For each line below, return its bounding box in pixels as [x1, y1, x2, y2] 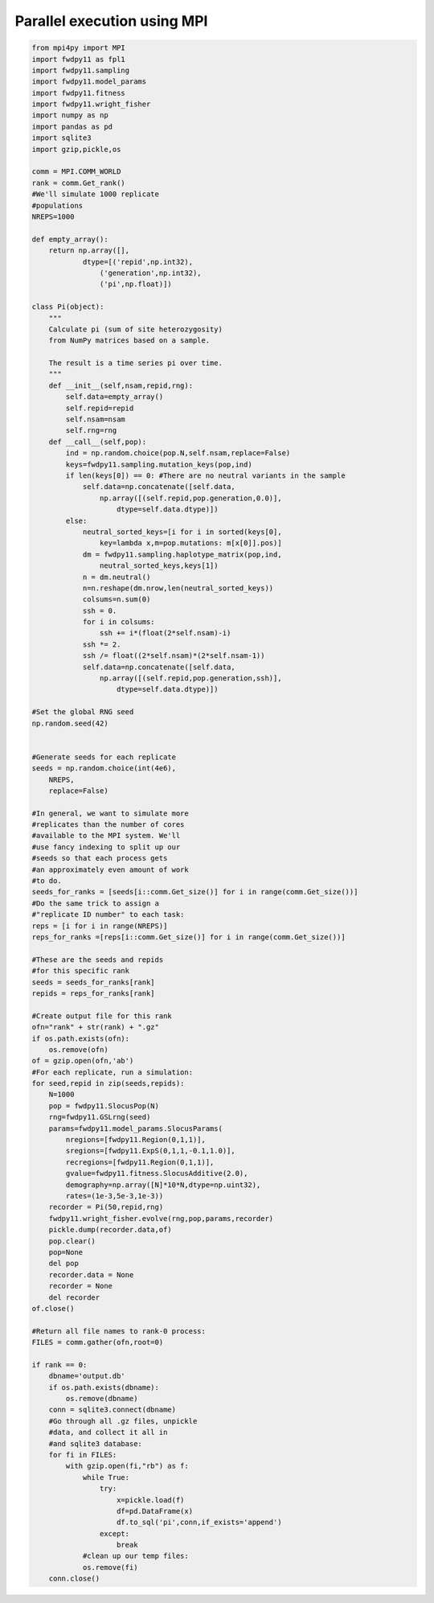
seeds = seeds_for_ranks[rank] [31, 977, 156, 987]
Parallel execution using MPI [14, 12, 208, 30]
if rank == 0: [31, 1360, 88, 1369]
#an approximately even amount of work [31, 865, 189, 874]
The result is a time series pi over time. [48, 359, 223, 368]
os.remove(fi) [82, 1563, 138, 1572]
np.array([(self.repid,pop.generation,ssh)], [99, 674, 282, 683]
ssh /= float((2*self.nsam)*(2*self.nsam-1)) [82, 651, 265, 660]
